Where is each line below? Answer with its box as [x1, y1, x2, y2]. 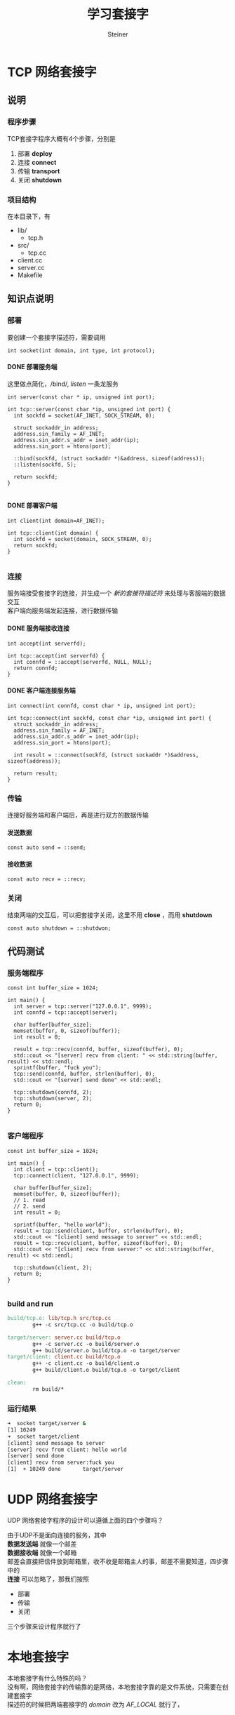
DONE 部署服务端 [7, 363, 58, 371]
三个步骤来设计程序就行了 [7, 1622, 81, 1630]
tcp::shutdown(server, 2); [13, 1095, 93, 1102]
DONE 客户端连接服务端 [7, 686, 76, 695]
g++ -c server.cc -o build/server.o [32, 1340, 140, 1347]
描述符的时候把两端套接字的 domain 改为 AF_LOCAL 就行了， [7, 1700, 184, 1709]
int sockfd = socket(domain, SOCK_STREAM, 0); [13, 536, 152, 543]
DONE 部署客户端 [7, 501, 58, 509]
